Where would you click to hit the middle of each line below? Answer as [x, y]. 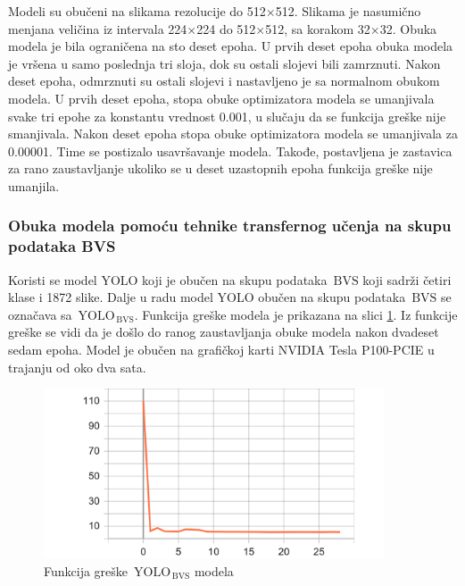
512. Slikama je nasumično [348, 11]
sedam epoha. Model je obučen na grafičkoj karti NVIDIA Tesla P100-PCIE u [221, 350]
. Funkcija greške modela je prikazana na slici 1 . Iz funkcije [296, 314]
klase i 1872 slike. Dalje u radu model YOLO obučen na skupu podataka [207, 297]
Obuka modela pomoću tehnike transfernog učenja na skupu [230, 226]
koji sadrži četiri [407, 279]
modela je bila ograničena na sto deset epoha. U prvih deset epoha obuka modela [231, 46]
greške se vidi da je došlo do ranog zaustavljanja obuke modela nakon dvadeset [224, 332]
